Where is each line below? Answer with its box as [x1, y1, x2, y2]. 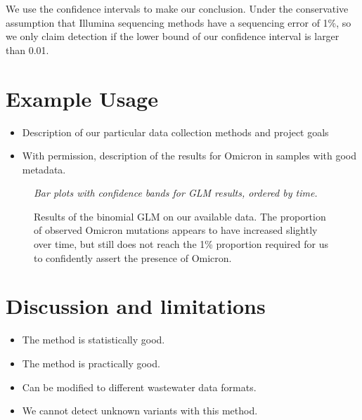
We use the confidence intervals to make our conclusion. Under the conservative [6, 1, 349, 15]
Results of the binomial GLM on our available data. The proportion [34, 209, 326, 223]
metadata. [22, 162, 66, 176]
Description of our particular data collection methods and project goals [22, 124, 329, 139]
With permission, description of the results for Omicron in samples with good [22, 148, 356, 163]
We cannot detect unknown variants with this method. [22, 403, 258, 418]
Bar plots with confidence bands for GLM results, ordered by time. [34, 185, 318, 200]
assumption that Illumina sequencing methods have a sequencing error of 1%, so [6, 15, 351, 29]
